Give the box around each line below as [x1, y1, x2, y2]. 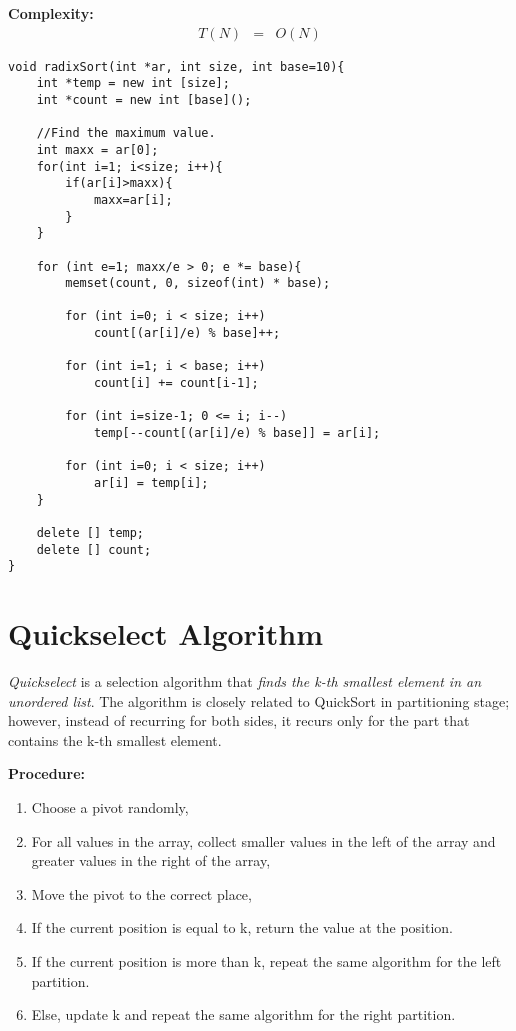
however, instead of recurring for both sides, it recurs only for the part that [8, 710, 470, 731]
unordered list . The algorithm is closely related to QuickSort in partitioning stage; [8, 690, 510, 711]
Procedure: [8, 763, 86, 784]
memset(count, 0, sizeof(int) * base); [65, 276, 331, 291]
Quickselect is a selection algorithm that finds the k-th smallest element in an [8, 671, 482, 692]
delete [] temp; [36, 526, 145, 540]
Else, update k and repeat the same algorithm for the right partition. [31, 1004, 456, 1025]
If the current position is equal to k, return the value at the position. [31, 917, 453, 938]
